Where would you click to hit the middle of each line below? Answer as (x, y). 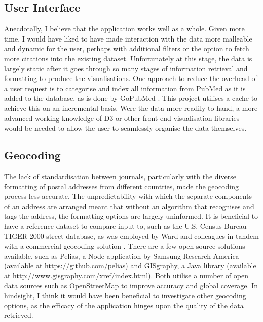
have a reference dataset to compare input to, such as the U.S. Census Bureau (125, 226)
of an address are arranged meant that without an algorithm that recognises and (129, 206)
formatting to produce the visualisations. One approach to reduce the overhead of (131, 78)
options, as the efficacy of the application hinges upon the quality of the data (124, 305)
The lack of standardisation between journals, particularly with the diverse (120, 176)
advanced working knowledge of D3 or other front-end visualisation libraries (122, 118)
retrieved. (19, 315)
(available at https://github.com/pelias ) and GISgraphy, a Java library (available (130, 266)
